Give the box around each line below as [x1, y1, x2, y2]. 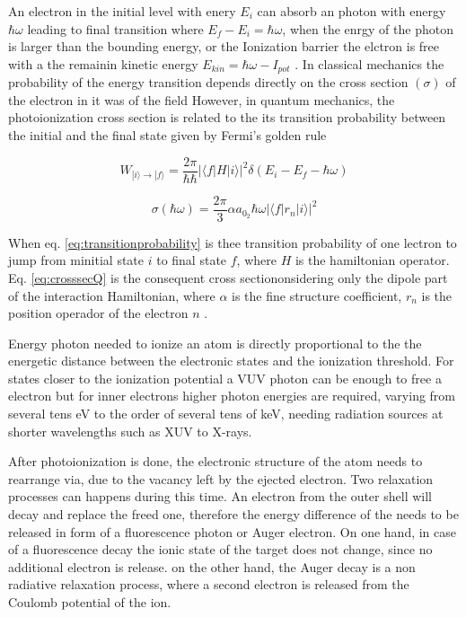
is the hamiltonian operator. [295, 251, 450, 269]
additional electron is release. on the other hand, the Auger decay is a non [8, 557, 416, 576]
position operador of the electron [8, 304, 189, 322]
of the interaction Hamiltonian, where [8, 286, 215, 304]
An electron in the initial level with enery [8, 2, 236, 20]
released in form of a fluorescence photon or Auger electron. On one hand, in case [8, 522, 456, 541]
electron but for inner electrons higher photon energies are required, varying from [8, 386, 456, 405]
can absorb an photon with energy [257, 2, 446, 20]
